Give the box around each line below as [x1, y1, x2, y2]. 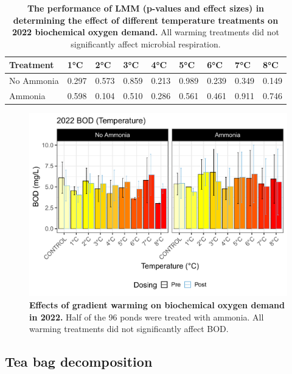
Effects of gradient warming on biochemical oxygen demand [29, 299, 285, 311]
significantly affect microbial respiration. [71, 37, 221, 50]
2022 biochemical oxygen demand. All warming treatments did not [12, 26, 280, 38]
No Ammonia [9, 74, 59, 87]
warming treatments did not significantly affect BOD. [29, 322, 229, 335]
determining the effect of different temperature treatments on [13, 13, 279, 26]
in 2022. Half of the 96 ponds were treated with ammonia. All [29, 310, 264, 323]
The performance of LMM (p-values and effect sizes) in [27, 2, 265, 14]
